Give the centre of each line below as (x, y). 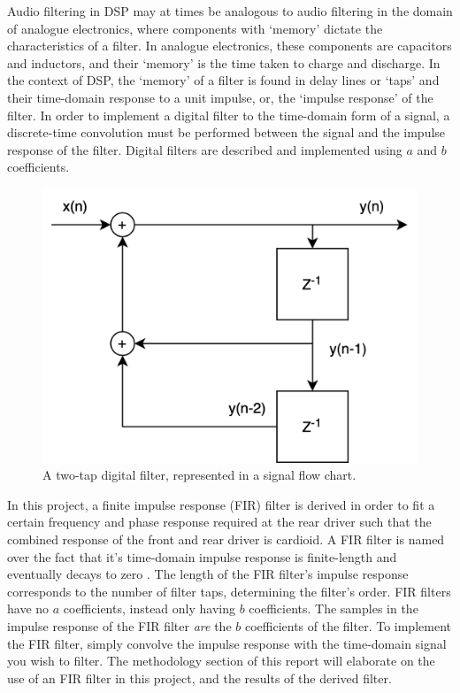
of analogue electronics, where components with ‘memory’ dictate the (195, 28)
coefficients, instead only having (149, 608)
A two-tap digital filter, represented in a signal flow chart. (199, 475)
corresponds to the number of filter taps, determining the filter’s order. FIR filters (229, 591)
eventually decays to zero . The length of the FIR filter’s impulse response (208, 574)
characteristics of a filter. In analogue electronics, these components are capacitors (230, 46)
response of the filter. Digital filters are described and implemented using (205, 149)
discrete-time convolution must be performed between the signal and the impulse (226, 132)
